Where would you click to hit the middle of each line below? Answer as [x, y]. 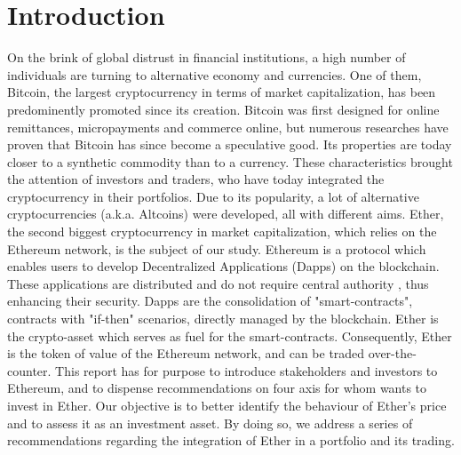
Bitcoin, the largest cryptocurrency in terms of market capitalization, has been [222, 92]
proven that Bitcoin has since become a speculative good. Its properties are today [230, 144]
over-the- [392, 353]
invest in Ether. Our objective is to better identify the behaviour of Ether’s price [227, 405]
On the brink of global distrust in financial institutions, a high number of [207, 57]
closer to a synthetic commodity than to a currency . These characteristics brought [230, 161]
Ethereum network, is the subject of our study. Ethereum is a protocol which [217, 248]
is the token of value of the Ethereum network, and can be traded [186, 353]
